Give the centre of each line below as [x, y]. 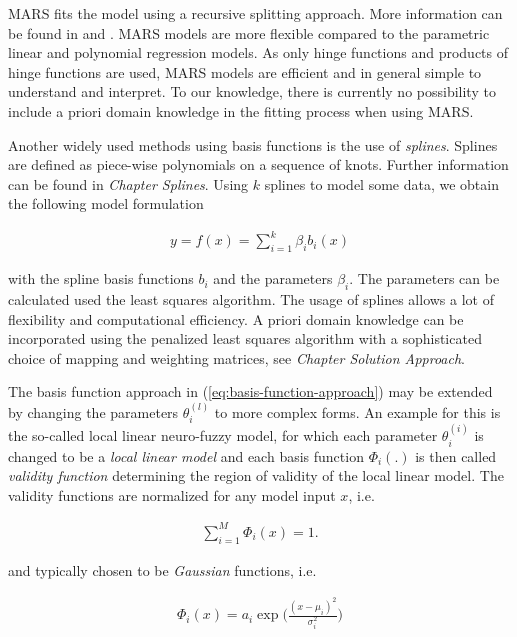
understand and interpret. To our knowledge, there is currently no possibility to [252, 91]
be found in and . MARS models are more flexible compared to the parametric [249, 32]
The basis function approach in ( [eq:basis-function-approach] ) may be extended [250, 391]
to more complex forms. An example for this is [357, 411]
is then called [456, 455]
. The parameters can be [424, 278]
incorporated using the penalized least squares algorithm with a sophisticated [245, 338]
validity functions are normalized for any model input [172, 494]
